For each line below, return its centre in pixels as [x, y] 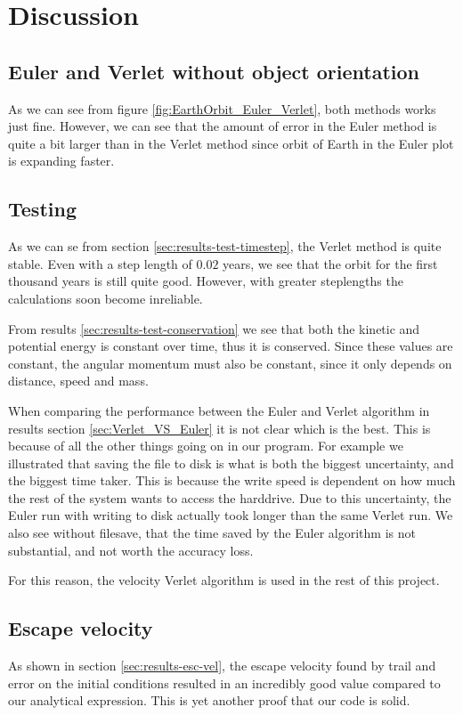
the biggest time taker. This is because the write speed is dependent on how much [232, 480]
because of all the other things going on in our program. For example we [206, 446]
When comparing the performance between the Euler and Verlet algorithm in [219, 410]
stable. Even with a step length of [100, 263]
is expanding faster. [61, 161]
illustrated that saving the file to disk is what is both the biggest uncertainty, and [231, 463]
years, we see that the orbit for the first [330, 263]
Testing [42, 209]
